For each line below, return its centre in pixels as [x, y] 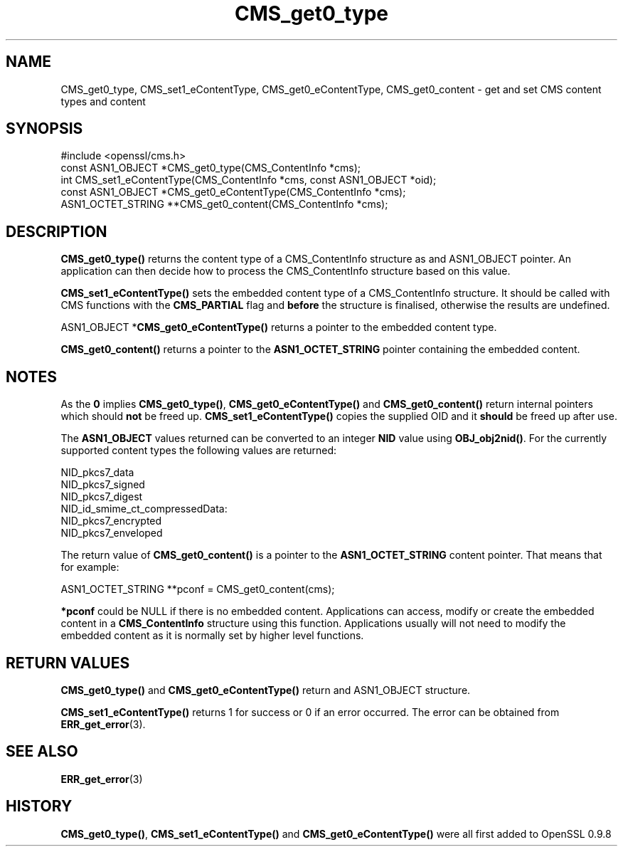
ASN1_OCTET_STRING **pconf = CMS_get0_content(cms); [198, 589]
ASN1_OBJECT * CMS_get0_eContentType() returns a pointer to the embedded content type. [279, 327]
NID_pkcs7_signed [103, 485]
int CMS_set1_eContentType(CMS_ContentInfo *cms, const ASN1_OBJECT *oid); [249, 180]
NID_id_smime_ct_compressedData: [144, 509]
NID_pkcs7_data [97, 473]
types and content [103, 101]
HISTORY [39, 806]
